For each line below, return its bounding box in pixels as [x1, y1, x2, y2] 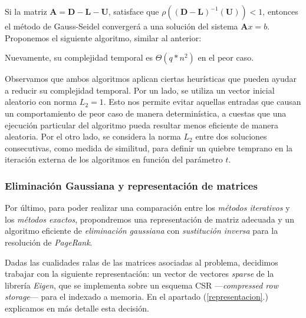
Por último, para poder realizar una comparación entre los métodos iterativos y [5, 201, 290, 214]
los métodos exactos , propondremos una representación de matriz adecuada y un [5, 213, 294, 225]
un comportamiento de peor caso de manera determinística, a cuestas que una [5, 107, 287, 119]
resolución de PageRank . [5, 236, 93, 248]
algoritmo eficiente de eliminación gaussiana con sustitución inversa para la [5, 224, 278, 237]
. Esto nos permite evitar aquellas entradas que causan [103, 95, 301, 108]
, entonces [262, 5, 298, 17]
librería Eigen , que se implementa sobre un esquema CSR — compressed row [5, 279, 279, 291]
